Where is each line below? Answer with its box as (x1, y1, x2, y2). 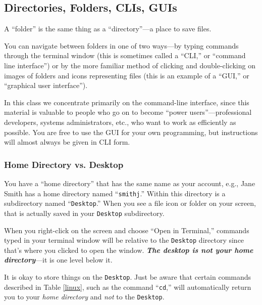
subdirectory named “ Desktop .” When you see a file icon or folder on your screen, (4, 198, 256, 208)
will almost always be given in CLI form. (4, 137, 130, 147)
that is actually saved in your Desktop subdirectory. (4, 207, 165, 218)
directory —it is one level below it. (4, 254, 113, 265)
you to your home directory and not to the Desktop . (4, 291, 165, 302)
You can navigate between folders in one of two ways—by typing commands (4, 40, 239, 51)
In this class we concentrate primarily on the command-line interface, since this (4, 97, 249, 107)
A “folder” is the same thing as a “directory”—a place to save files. (4, 23, 212, 34)
